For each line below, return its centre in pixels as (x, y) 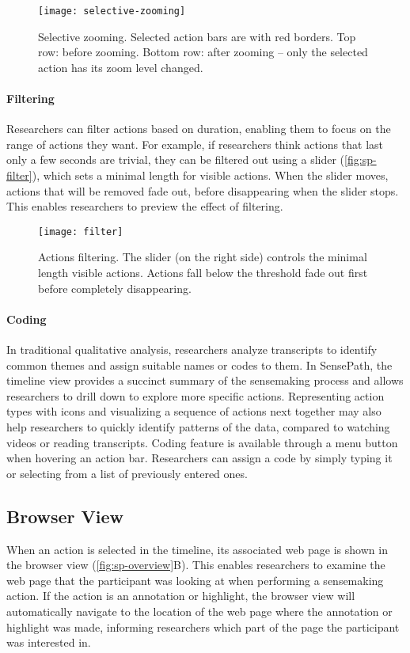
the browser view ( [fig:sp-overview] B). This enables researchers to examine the (196, 565)
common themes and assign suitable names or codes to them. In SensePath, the (199, 364)
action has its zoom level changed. (121, 67)
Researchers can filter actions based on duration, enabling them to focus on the (199, 129)
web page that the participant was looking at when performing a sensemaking (195, 580)
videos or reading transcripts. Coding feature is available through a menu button (202, 442)
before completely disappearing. (115, 288)
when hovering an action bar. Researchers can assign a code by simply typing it (199, 458)
